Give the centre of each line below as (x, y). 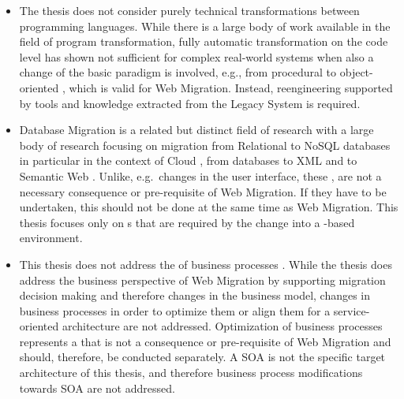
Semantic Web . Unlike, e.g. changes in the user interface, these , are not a (200, 175)
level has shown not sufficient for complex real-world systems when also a (196, 56)
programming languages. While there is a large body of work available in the (205, 26)
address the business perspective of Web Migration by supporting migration (202, 280)
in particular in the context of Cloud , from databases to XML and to (188, 160)
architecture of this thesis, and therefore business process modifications (191, 373)
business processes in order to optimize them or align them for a (175, 310)
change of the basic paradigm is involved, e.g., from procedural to (178, 72)
